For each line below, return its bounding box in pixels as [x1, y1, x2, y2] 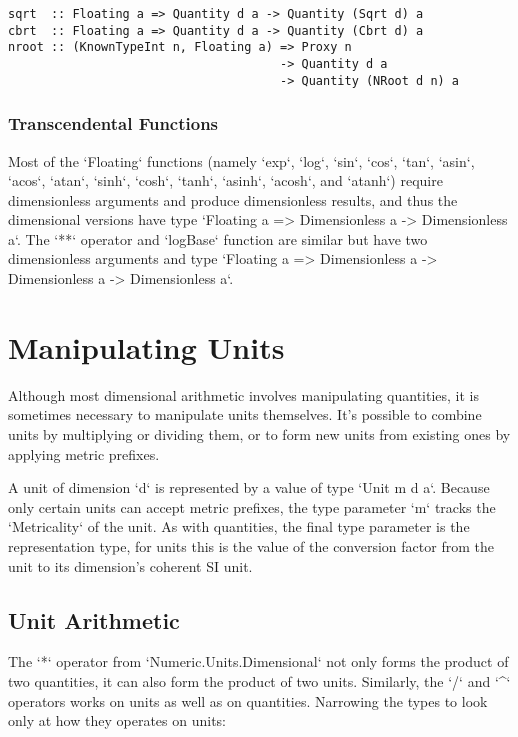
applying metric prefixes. [8, 443, 160, 464]
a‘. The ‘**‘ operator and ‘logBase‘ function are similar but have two [8, 228, 428, 249]
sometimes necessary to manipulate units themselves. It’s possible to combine [8, 404, 482, 425]
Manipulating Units [8, 326, 285, 367]
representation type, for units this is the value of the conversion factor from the [8, 535, 494, 556]
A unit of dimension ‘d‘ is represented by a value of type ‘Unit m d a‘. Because [8, 477, 490, 498]
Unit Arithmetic [8, 604, 180, 635]
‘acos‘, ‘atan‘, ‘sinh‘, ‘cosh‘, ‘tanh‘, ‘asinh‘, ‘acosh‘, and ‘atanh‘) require [8, 170, 443, 191]
